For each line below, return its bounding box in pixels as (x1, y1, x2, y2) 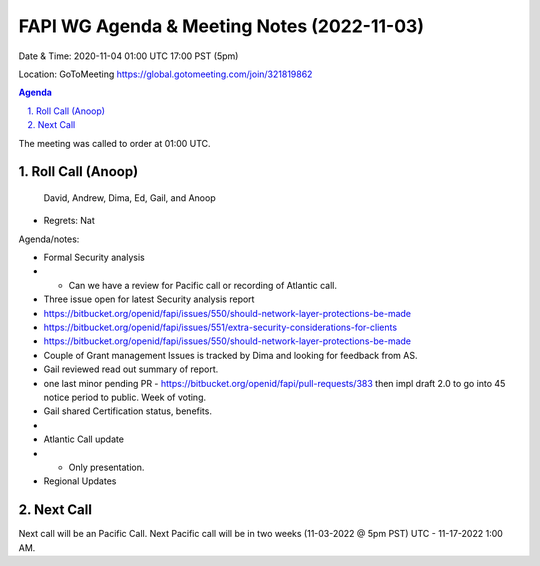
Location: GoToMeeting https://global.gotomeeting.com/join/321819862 (18, 68, 313, 80)
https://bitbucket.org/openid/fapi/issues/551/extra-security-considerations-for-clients (43, 321, 398, 334)
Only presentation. (68, 461, 145, 473)
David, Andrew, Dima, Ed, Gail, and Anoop (43, 191, 216, 204)
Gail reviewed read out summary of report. (43, 363, 219, 375)
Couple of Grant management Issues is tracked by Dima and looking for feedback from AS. (43, 349, 418, 361)
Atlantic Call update (43, 433, 125, 445)
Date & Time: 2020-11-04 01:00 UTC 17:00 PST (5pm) (18, 50, 239, 62)
